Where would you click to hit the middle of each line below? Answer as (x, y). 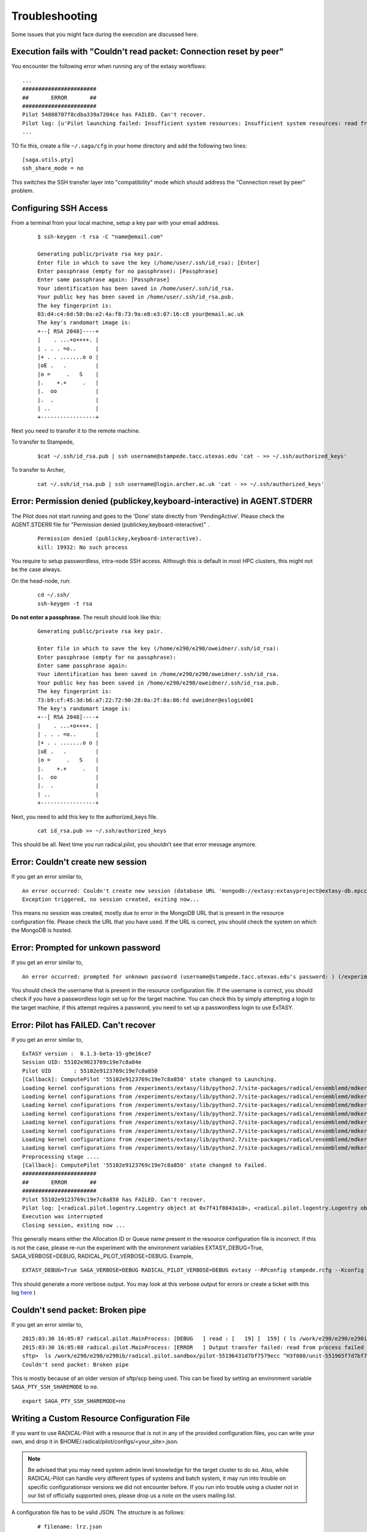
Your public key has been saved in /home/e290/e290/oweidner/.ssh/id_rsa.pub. (158, 683)
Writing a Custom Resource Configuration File (101, 1418)
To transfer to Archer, (38, 470)
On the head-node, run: (41, 581)
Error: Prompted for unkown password (86, 948)
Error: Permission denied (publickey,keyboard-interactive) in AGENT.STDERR (162, 502)
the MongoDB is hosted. (42, 930)
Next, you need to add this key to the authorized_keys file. (85, 817)
